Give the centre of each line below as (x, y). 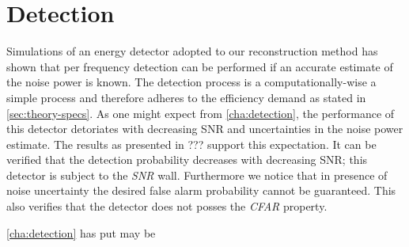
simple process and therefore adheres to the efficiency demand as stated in (186, 97)
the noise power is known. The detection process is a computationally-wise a (191, 82)
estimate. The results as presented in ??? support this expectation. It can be (191, 144)
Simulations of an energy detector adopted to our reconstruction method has (192, 51)
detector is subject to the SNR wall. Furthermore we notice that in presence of (197, 175)
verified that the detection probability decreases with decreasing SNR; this (187, 160)
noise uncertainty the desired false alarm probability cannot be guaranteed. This (201, 190)
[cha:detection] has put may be (81, 232)
